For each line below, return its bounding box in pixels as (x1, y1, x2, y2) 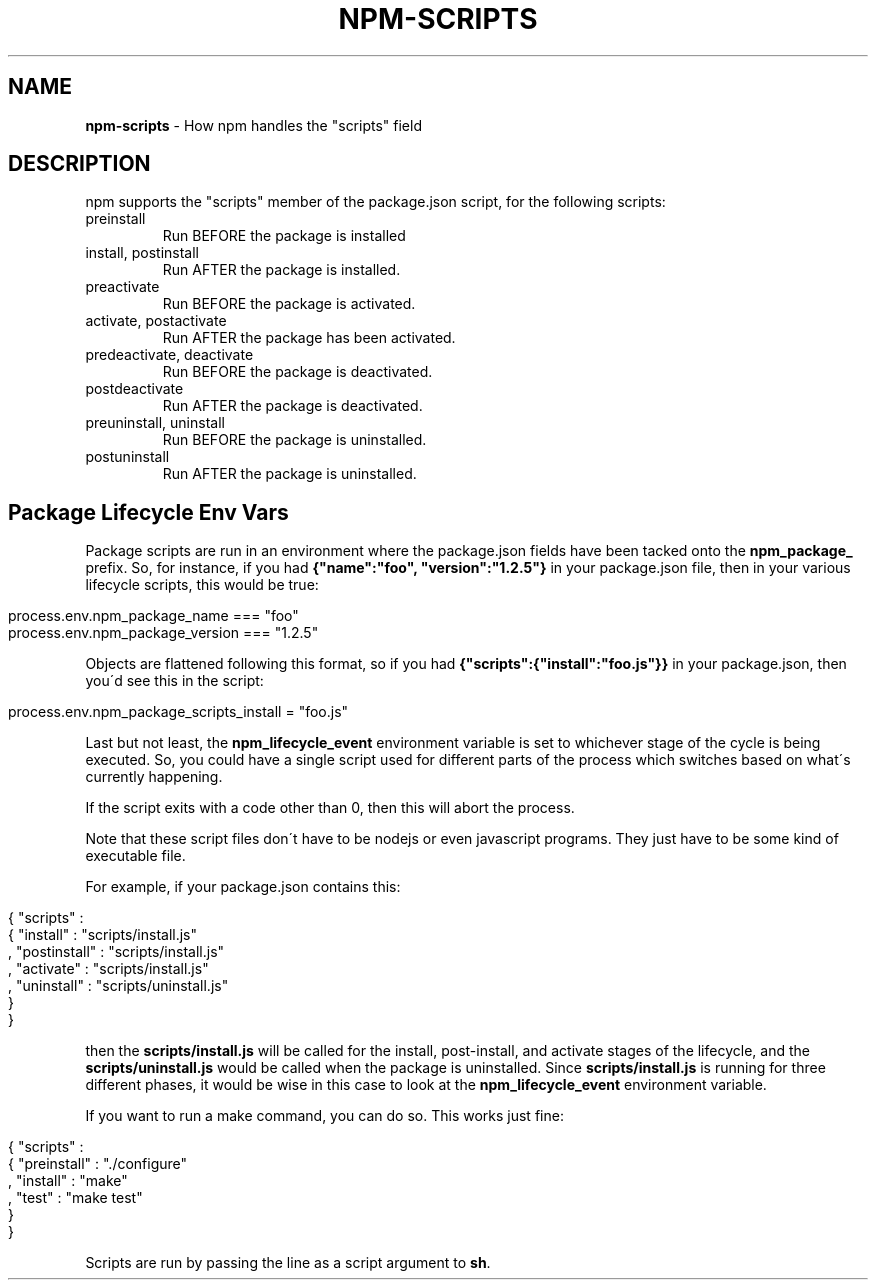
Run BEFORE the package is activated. (162, 295, 416, 313)
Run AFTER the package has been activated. (162, 329, 456, 347)
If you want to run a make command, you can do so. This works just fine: (85, 1107, 564, 1125)
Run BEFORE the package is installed (162, 227, 406, 245)
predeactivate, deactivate (85, 346, 254, 364)
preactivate (85, 278, 160, 296)
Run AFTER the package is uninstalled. (162, 465, 417, 483)
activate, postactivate (85, 312, 227, 330)
